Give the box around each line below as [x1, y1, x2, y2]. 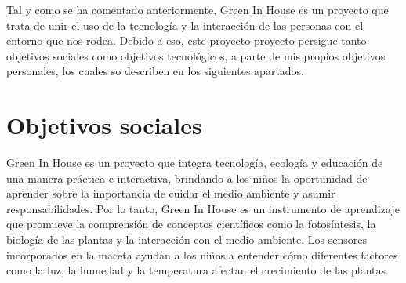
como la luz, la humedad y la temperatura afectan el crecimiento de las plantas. [6, 262, 389, 278]
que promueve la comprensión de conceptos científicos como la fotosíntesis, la [6, 216, 376, 232]
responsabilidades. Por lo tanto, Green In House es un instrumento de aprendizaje [6, 200, 400, 216]
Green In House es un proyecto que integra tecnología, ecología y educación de [6, 154, 383, 171]
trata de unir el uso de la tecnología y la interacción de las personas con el [6, 16, 364, 33]
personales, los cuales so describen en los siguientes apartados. [6, 63, 305, 79]
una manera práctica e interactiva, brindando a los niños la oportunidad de [6, 169, 368, 186]
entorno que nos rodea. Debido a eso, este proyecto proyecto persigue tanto [6, 32, 367, 49]
